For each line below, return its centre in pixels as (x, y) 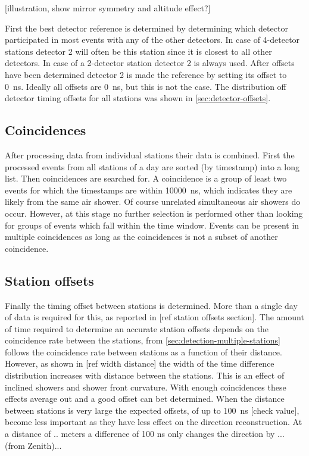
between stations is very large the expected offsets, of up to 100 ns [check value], (152, 410)
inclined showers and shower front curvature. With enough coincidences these (146, 387)
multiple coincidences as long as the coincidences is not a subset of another (141, 237)
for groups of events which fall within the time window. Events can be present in (152, 225)
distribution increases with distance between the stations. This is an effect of (145, 375)
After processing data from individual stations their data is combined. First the (150, 154)
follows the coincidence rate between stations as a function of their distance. (143, 352)
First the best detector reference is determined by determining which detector (146, 28)
